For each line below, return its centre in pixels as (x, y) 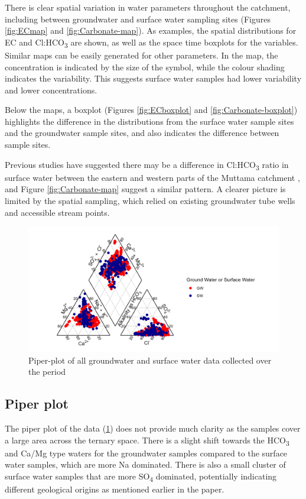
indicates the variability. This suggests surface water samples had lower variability (153, 78)
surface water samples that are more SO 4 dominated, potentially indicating (141, 477)
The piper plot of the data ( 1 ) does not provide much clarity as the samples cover (153, 428)
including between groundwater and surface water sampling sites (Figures (138, 19)
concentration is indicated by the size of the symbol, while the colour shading (145, 67)
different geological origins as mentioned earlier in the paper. (115, 489)
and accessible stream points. (57, 212)
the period (47, 372)
